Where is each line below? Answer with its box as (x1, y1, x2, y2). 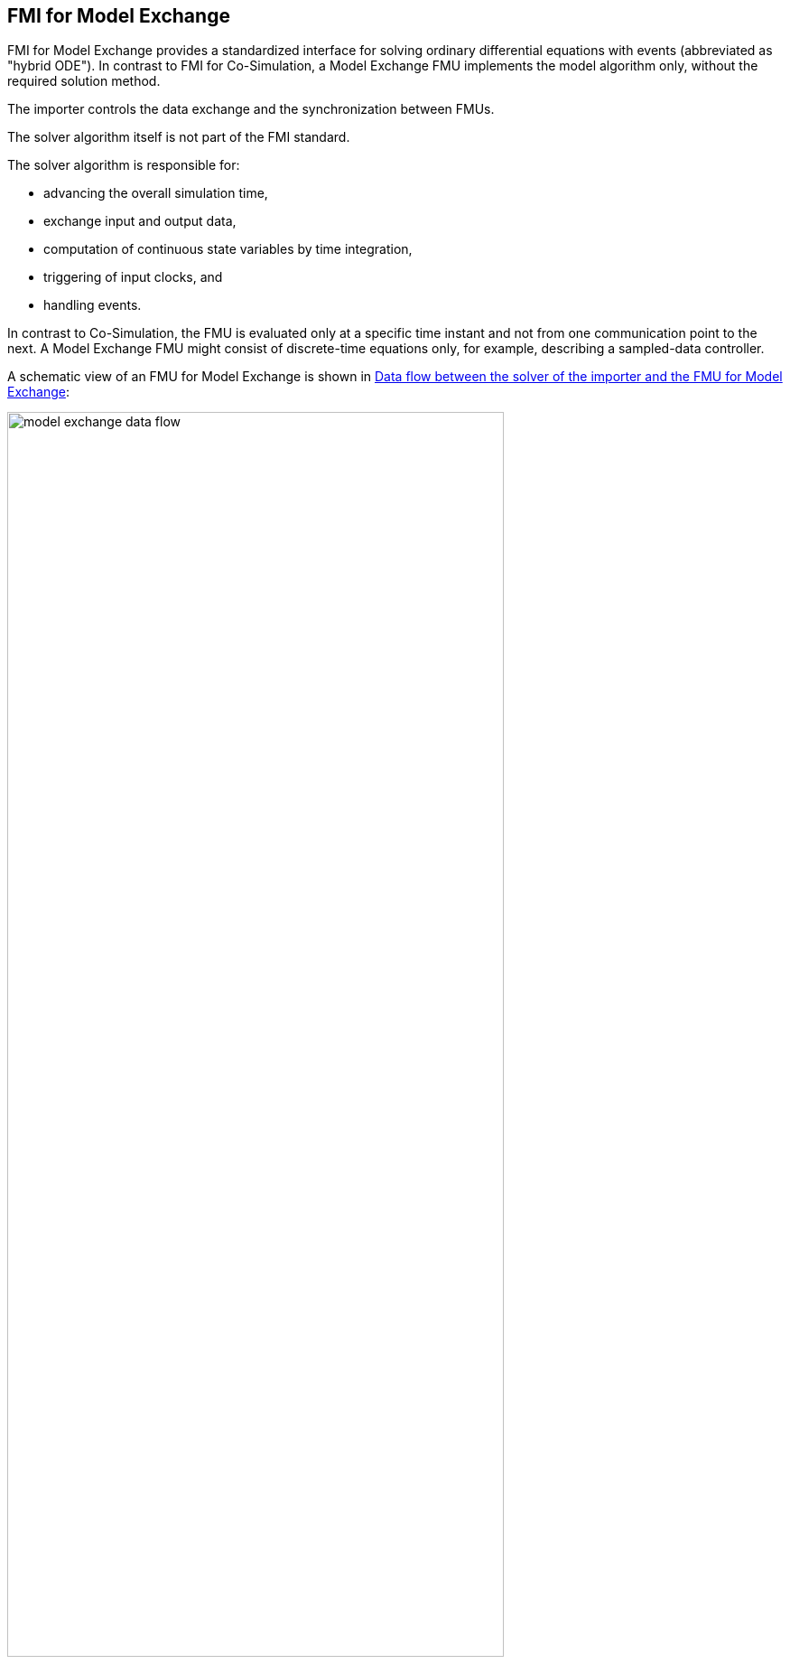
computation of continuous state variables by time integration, (43, 241, 413, 257)
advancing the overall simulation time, (43, 185, 268, 201)
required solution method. (7, 73, 161, 89)
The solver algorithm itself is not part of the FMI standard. (7, 129, 350, 145)
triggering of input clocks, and (43, 269, 223, 285)
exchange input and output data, (43, 213, 237, 229)
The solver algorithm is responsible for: (7, 157, 240, 173)
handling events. (43, 297, 142, 313)
